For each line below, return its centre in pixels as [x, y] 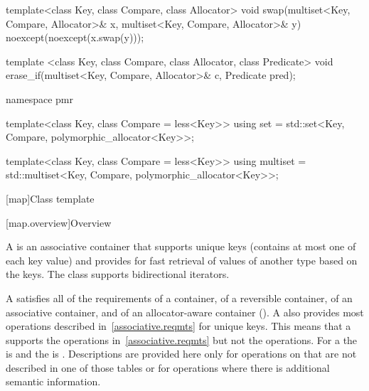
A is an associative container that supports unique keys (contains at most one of [181, 246]
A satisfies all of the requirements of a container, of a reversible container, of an [179, 298]
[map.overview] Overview [59, 222]
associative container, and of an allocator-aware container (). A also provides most [185, 312]
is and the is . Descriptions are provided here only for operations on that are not [181, 354]
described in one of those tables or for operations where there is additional [168, 367]
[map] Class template [50, 198]
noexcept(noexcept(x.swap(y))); [75, 37]
